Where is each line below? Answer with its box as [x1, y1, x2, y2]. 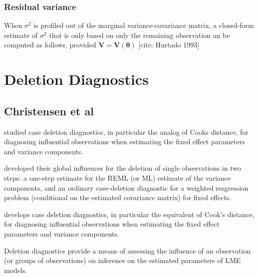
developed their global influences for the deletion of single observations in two [4, 163, 241, 173]
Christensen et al [4, 103, 94, 118]
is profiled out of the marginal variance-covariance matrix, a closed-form [33, 20, 254, 30]
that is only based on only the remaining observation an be [49, 29, 230, 40]
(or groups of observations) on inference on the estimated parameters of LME [4, 255, 241, 266]
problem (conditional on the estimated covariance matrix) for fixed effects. [4, 192, 232, 203]
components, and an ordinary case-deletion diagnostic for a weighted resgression [4, 182, 249, 193]
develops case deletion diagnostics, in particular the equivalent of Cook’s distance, [4, 209, 255, 219]
